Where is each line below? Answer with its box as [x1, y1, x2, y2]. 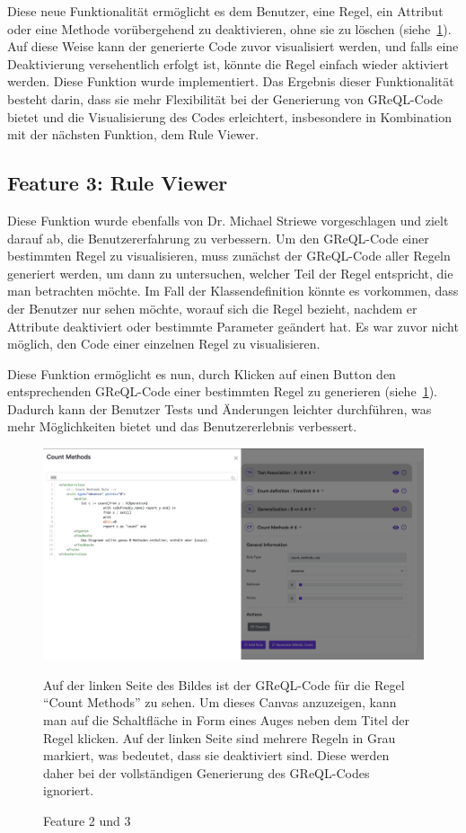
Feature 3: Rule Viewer [7, 169, 228, 197]
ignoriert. [43, 781, 94, 800]
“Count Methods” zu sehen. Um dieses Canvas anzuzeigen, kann [43, 693, 397, 712]
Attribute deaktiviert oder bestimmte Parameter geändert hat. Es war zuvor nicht [7, 316, 459, 335]
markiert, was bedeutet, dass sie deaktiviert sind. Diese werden [43, 746, 390, 765]
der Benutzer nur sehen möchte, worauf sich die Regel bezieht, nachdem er [7, 298, 418, 317]
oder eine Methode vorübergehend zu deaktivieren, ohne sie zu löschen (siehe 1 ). [7, 19, 452, 38]
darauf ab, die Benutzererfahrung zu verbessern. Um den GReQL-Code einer [7, 228, 429, 247]
